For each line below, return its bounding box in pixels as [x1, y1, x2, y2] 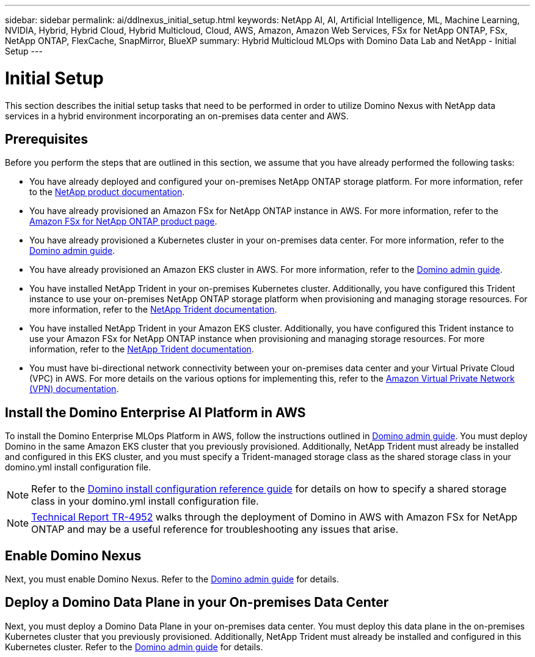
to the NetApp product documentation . [29, 187, 185, 198]
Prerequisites [5, 131, 88, 147]
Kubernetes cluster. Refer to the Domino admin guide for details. [5, 641, 263, 652]
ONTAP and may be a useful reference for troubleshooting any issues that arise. [31, 523, 399, 536]
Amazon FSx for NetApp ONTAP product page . [29, 216, 217, 227]
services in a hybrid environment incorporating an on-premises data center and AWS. [5, 110, 349, 121]
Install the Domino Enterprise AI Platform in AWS [5, 404, 306, 420]
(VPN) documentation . [29, 384, 119, 395]
